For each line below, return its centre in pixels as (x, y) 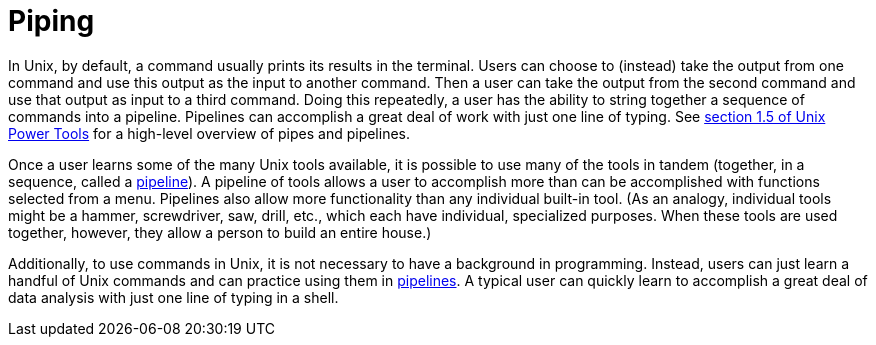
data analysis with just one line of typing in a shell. (173, 297)
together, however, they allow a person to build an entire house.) (220, 232)
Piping (51, 21)
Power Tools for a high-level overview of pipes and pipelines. (209, 133)
